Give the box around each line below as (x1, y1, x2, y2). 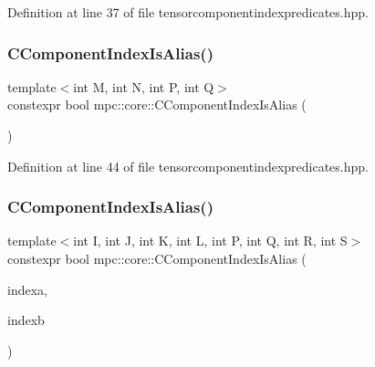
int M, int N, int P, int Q (73, 77, 214, 96)
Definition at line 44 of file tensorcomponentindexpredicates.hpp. (7, 156, 369, 175)
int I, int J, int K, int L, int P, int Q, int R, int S (73, 231, 348, 250)
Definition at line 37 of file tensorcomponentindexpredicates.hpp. (7, 3, 369, 21)
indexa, (7, 279, 47, 299)
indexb (7, 310, 45, 330)
